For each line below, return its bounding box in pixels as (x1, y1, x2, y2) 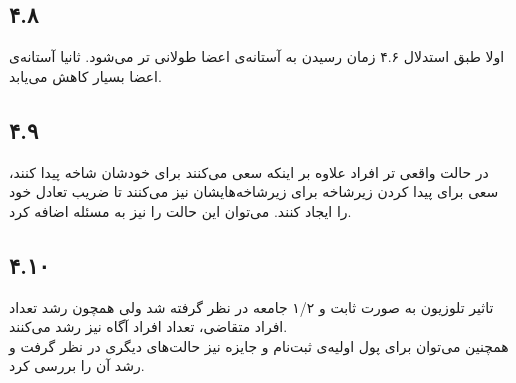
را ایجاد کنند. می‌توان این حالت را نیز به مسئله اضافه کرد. (9, 200, 352, 221)
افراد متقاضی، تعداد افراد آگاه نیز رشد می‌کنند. (9, 316, 288, 337)
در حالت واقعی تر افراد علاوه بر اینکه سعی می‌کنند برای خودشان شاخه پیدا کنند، (9, 161, 489, 182)
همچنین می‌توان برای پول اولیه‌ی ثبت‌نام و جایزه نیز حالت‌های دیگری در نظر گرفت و (9, 335, 509, 356)
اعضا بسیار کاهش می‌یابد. (9, 65, 162, 86)
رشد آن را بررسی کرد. (9, 355, 145, 376)
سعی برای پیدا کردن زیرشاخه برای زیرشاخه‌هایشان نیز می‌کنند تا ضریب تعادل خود (9, 181, 499, 202)
